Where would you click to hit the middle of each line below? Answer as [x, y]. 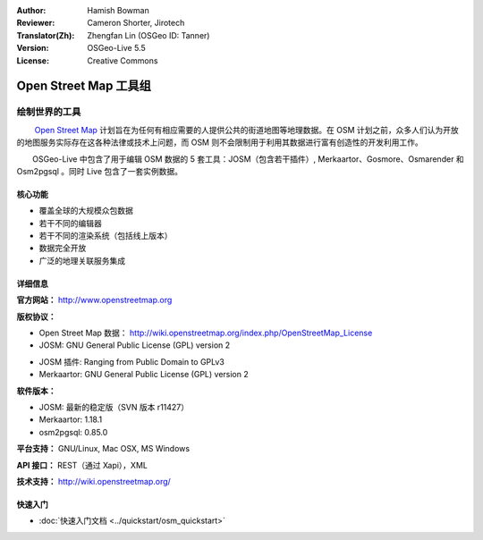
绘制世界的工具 [49, 112]
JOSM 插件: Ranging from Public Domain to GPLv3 [132, 361]
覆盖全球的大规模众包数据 [86, 211]
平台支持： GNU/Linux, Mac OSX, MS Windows [103, 449]
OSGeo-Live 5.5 [117, 48]
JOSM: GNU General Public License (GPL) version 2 [135, 345]
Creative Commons [123, 60]
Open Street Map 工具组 [84, 86]
